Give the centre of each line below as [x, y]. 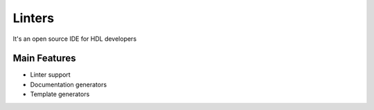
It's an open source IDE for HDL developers [75, 39]
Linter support [50, 75]
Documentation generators [69, 84]
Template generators [60, 94]
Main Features [44, 58]
